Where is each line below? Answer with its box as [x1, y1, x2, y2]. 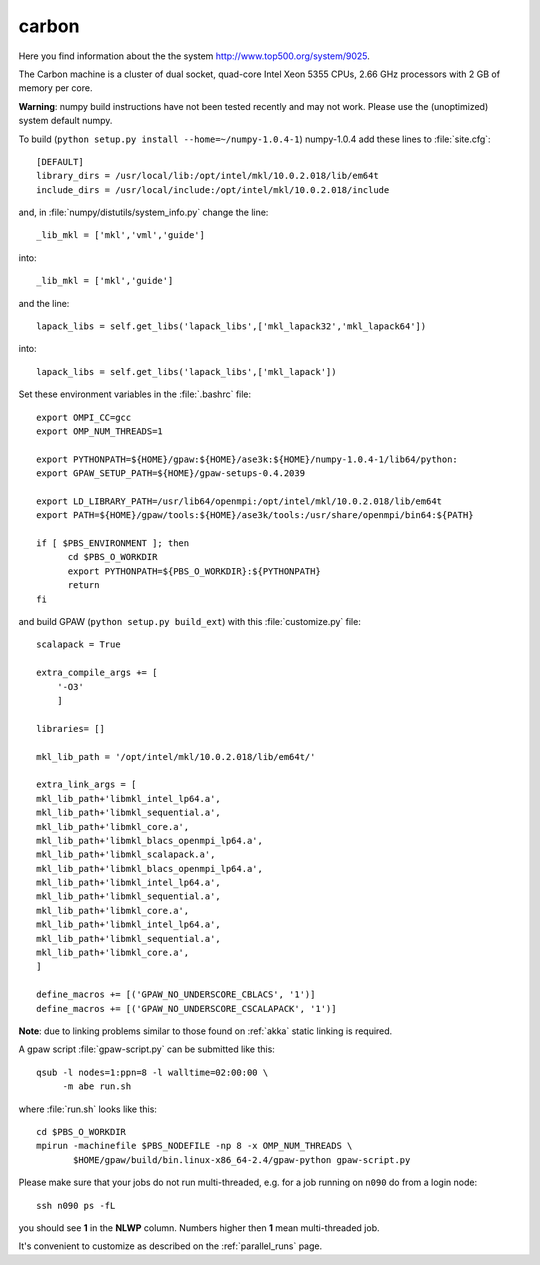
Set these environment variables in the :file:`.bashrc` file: [18, 388, 252, 400]
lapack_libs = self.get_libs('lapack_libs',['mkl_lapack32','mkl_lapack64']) [36, 321, 427, 332]
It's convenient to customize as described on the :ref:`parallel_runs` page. [18, 1240, 323, 1252]
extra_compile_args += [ [36, 667, 158, 679]
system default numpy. [18, 115, 113, 127]
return [67, 580, 100, 591]
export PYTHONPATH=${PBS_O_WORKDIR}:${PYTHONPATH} [67, 565, 322, 577]
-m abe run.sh [62, 1081, 132, 1092]
